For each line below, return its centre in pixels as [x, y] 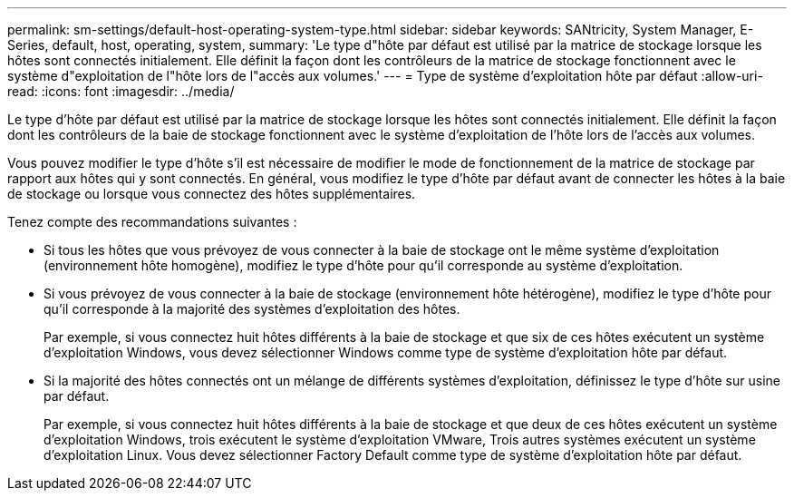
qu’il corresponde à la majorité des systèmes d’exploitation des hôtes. [252, 309]
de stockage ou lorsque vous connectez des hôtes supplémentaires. [212, 194]
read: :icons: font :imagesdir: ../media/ [121, 91]
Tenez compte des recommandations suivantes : [152, 222]
